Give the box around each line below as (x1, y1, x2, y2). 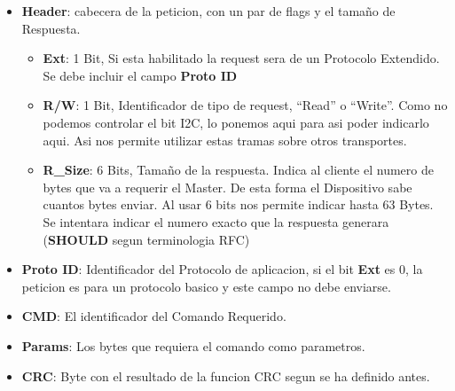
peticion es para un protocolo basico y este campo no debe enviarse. (21, 277, 391, 295)
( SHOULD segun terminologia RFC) (43, 230, 250, 248)
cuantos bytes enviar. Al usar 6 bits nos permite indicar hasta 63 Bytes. (43, 195, 434, 214)
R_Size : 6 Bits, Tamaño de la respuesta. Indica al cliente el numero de (43, 160, 434, 179)
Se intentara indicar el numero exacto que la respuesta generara (43, 212, 389, 231)
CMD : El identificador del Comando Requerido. (21, 307, 286, 325)
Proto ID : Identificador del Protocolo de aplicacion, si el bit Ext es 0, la (21, 260, 423, 278)
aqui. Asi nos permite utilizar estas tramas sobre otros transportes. (43, 130, 407, 149)
